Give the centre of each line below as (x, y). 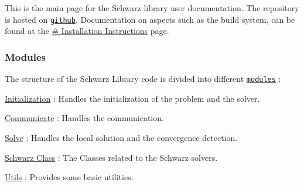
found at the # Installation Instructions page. (87, 31)
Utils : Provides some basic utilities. (69, 177)
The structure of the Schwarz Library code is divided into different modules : (143, 79)
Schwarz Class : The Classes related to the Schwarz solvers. (111, 157)
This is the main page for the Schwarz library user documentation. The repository (152, 8)
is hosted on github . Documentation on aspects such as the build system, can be (150, 19)
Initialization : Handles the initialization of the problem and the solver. (132, 98)
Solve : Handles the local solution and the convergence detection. (121, 137)
